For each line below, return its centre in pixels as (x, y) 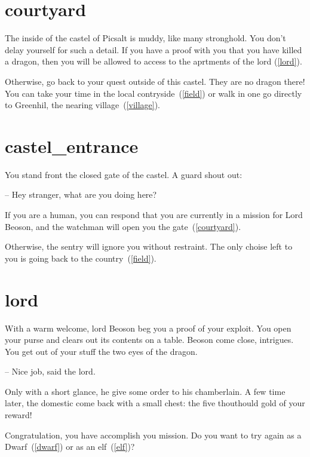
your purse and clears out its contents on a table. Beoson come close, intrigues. (149, 340)
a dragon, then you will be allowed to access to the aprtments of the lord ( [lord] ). (154, 61)
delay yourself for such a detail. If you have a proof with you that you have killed (154, 49)
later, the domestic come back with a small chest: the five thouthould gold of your (155, 403)
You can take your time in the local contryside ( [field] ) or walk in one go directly (154, 93)
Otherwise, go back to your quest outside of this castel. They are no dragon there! (155, 81)
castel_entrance (72, 145)
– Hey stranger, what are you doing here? (81, 194)
